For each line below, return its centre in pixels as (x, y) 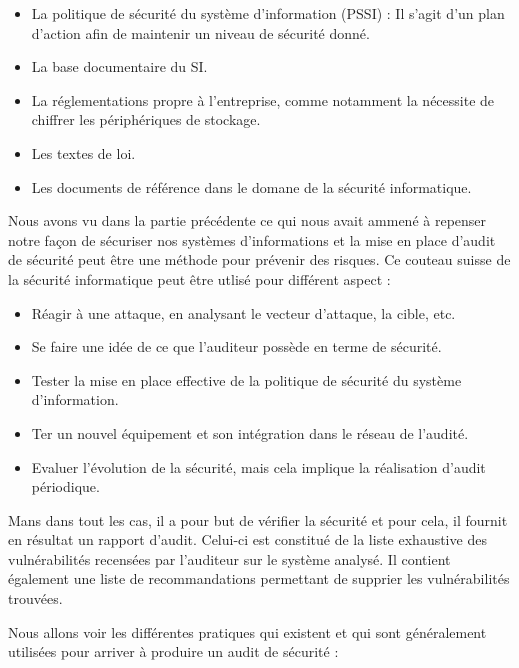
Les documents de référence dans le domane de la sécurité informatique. (251, 186)
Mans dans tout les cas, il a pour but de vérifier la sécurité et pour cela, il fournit (258, 519)
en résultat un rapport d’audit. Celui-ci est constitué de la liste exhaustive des (247, 539)
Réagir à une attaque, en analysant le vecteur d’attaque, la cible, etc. (243, 312)
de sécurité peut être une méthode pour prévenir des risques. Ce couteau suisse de (259, 259)
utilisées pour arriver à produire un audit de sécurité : (173, 651)
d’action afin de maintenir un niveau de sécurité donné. (200, 32)
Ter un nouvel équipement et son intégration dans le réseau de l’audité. (250, 432)
